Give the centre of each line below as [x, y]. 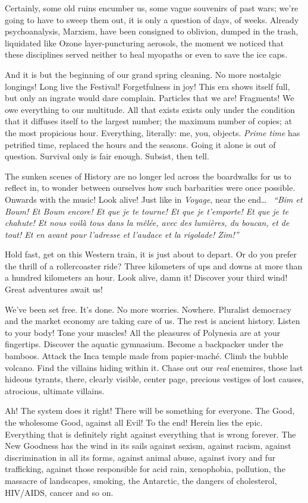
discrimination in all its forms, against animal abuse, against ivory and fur [140, 457]
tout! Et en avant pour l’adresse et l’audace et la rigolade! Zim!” [122, 234]
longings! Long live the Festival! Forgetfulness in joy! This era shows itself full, [147, 86]
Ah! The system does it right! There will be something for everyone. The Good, [150, 411]
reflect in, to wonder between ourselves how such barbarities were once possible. [150, 188]
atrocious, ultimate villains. [55, 390]
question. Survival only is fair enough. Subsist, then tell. [107, 156]
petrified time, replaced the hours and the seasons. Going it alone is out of [140, 144]
